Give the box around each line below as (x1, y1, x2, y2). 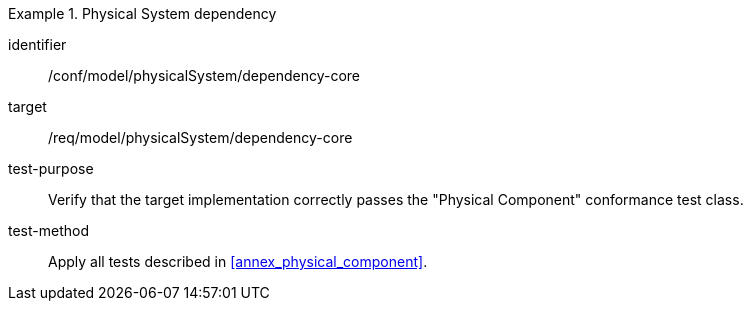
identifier (8, 36, 67, 53)
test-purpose (8, 160, 94, 177)
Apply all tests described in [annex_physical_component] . (48, 253, 428, 270)
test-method (8, 222, 89, 239)
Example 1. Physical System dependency (8, 5, 277, 22)
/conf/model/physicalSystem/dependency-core (48, 67, 361, 84)
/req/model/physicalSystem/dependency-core (48, 129, 353, 146)
